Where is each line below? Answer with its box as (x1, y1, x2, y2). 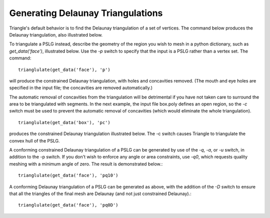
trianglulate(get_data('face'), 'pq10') (18, 172, 118, 178)
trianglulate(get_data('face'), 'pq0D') (18, 202, 118, 208)
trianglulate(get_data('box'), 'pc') (18, 119, 111, 125)
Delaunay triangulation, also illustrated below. (9, 31, 103, 37)
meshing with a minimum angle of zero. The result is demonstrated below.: (9, 160, 163, 167)
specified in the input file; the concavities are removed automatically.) (9, 85, 152, 91)
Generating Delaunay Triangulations (9, 7, 163, 18)
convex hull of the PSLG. (9, 137, 60, 143)
